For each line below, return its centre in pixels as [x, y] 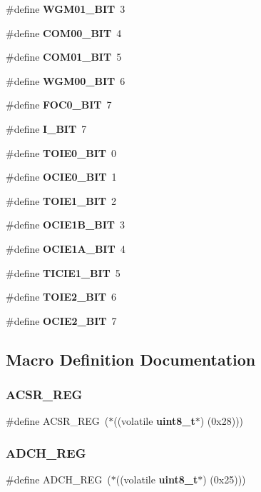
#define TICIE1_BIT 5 [63, 272]
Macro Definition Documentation [131, 359]
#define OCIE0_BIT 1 [61, 177]
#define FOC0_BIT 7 [59, 105]
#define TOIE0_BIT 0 [61, 152]
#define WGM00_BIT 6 [66, 80]
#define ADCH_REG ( [58, 480]
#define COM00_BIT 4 [64, 32]
